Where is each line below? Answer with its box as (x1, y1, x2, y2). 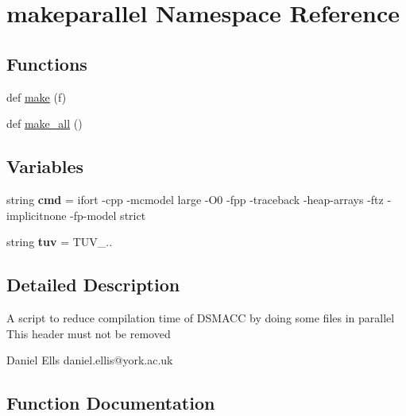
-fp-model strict (70, 206, 146, 223)
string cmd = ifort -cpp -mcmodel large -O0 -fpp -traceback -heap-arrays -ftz (6, 191, 384, 207)
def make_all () (6, 115, 83, 132)
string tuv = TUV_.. (6, 233, 113, 250)
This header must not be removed (6, 325, 171, 341)
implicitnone (6, 206, 67, 223)
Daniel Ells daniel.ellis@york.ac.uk (6, 352, 173, 368)
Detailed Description (6, 272, 180, 297)
